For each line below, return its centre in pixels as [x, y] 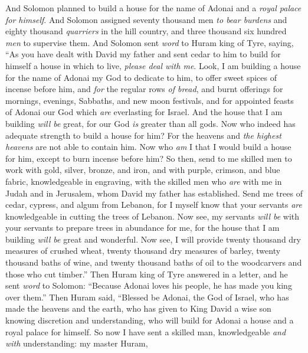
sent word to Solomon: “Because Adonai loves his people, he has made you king [149, 285]
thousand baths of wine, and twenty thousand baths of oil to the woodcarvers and [154, 262]
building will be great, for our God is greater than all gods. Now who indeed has [150, 123]
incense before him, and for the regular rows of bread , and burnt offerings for [144, 89]
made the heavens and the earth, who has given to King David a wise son [138, 308]
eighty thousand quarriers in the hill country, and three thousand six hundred [146, 31]
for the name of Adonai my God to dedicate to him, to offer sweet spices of [141, 77]
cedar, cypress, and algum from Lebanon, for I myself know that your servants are [154, 205]
